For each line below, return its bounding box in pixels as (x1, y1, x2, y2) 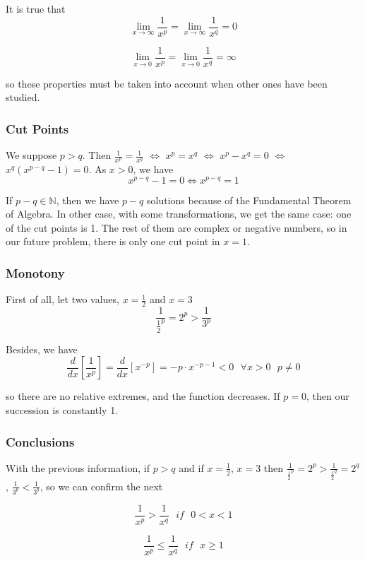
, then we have (56, 192, 119, 207)
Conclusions (6, 432, 75, 450)
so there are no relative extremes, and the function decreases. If (6, 389, 280, 403)
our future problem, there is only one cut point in (6, 234, 220, 249)
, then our (306, 389, 349, 403)
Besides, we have (6, 341, 78, 356)
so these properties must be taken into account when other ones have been (6, 76, 328, 90)
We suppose (6, 148, 57, 163)
